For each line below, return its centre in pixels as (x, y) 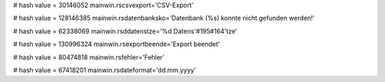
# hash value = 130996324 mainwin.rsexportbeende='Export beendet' (117, 44)
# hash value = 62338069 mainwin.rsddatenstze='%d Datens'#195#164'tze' (125, 31)
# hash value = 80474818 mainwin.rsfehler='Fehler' (89, 57)
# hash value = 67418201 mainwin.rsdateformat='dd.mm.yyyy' (104, 70)
